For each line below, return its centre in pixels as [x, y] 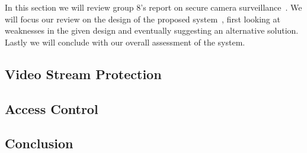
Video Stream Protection [83, 74]
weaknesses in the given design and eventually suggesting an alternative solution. [152, 30]
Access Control [52, 108]
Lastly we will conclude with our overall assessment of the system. [125, 42]
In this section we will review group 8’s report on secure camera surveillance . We [153, 7]
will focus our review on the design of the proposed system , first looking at [143, 19]
